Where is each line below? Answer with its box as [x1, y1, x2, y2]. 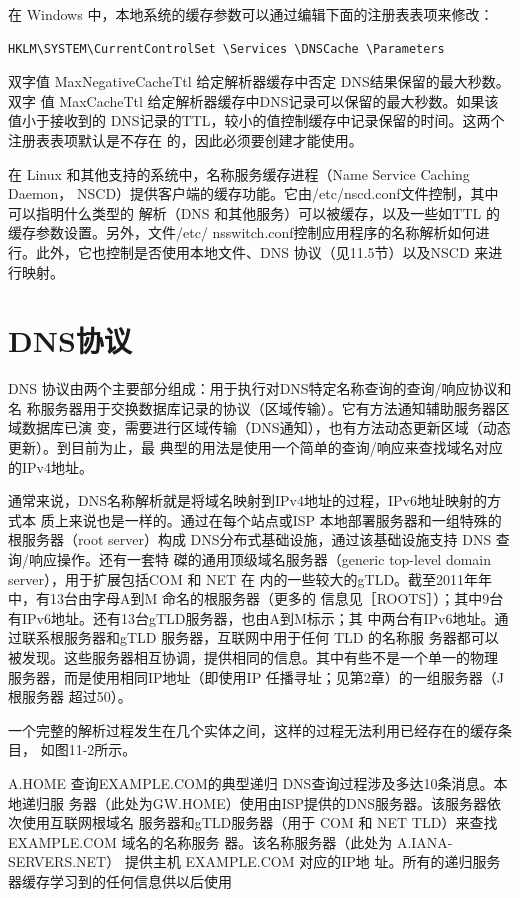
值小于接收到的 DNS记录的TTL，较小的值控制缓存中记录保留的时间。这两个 [8, 110, 505, 131]
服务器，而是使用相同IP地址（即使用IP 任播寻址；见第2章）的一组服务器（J [8, 666, 505, 687]
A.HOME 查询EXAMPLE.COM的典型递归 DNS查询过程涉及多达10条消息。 [8, 772, 494, 793]
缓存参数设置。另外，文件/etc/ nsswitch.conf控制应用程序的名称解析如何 [8, 222, 476, 243]
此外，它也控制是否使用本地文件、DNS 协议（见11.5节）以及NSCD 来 [35, 241, 489, 262]
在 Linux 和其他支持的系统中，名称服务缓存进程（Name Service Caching [8, 163, 470, 184]
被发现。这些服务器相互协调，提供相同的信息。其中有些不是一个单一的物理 [8, 646, 498, 667]
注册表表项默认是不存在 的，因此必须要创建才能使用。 [8, 129, 363, 150]
